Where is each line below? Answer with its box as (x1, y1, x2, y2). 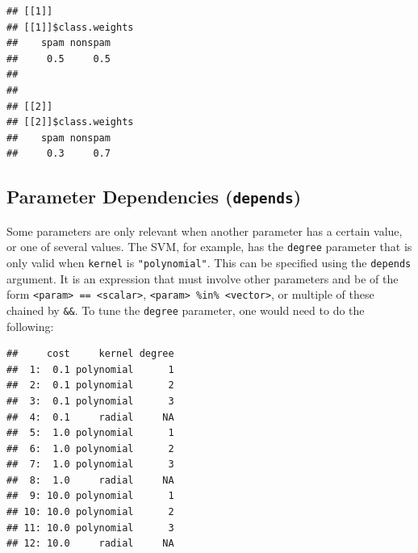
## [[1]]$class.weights (6, 21, 134, 33)
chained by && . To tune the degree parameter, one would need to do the (6, 301, 365, 318)
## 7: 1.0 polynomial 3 (6, 459, 174, 471)
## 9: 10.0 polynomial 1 (6, 490, 174, 502)
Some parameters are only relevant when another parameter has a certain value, (6, 222, 403, 239)
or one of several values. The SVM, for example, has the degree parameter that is (6, 238, 412, 255)
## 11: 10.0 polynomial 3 (6, 522, 174, 534)
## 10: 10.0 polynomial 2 (6, 506, 174, 518)
